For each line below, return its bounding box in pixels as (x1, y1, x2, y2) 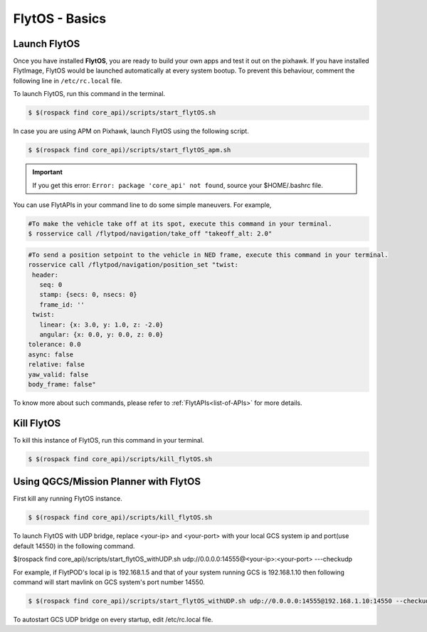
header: (32, 270, 59, 279)
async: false (28, 350, 74, 359)
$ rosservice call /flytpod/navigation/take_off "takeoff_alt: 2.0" (28, 230, 273, 238)
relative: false (28, 360, 85, 369)
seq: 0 (39, 281, 63, 289)
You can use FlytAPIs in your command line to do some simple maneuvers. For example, (13, 200, 272, 209)
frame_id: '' (39, 300, 85, 309)
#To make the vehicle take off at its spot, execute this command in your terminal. (28, 219, 332, 228)
